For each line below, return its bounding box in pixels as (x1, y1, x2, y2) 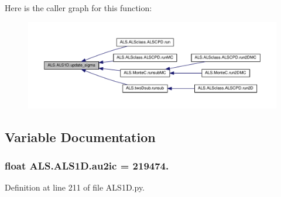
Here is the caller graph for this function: (5, 2, 152, 13)
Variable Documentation (5, 127, 156, 146)
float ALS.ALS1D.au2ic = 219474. (5, 158, 169, 173)
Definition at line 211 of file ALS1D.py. (5, 181, 145, 193)
